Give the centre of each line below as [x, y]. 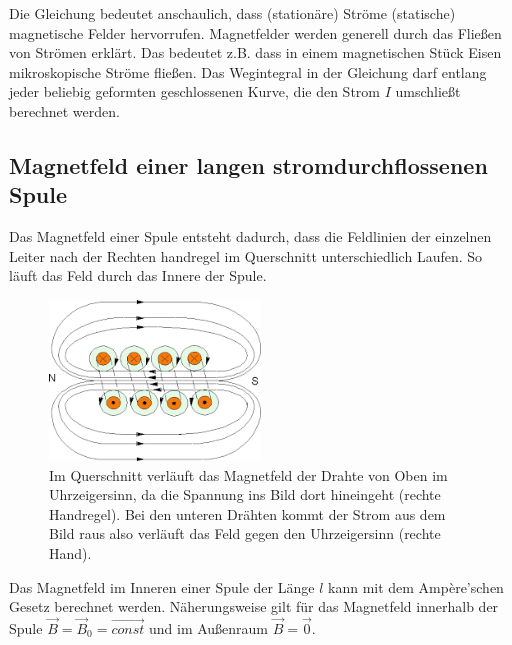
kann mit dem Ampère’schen [416, 586]
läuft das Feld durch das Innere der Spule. [138, 275]
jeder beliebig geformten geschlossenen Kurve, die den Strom [194, 91]
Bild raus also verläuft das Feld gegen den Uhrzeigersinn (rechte [245, 533]
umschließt [428, 91]
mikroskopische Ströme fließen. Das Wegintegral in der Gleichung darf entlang [248, 71]
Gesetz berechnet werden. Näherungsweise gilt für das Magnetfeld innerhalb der [254, 606]
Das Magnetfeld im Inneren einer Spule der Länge [162, 586]
